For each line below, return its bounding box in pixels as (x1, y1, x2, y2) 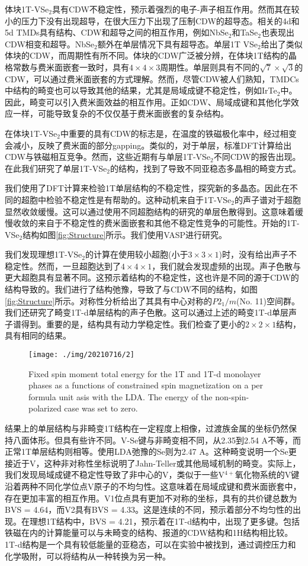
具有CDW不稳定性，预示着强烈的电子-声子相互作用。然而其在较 (52, 3, 300, 15)
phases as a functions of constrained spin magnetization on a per (28, 379, 264, 391)
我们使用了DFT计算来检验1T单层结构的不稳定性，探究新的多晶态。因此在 (5, 182, 290, 194)
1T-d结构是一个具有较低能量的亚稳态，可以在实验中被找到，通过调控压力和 (5, 538, 296, 550)
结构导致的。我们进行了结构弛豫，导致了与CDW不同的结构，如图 (5, 283, 258, 295)
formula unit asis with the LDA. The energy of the (28, 390, 213, 403)
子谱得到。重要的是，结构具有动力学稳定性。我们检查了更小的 (5, 317, 245, 330)
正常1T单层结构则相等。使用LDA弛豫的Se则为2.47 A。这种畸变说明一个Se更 (5, 445, 297, 458)
